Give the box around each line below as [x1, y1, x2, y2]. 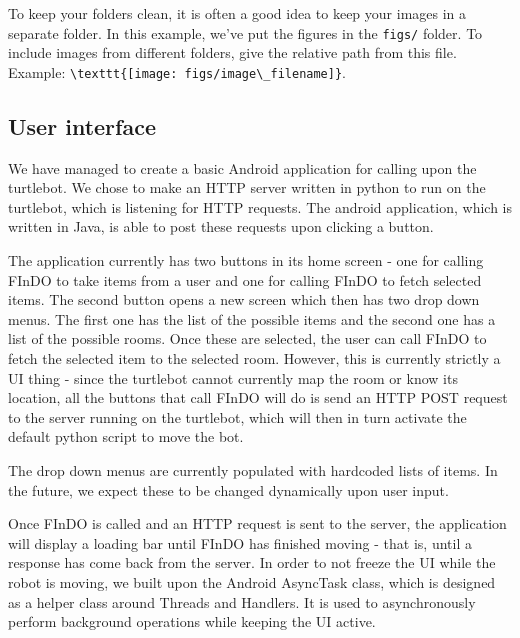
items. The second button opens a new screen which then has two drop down [8, 289, 480, 310]
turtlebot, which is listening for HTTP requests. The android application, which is [8, 196, 512, 217]
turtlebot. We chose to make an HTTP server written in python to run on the [8, 177, 486, 198]
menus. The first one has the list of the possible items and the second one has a [8, 308, 496, 329]
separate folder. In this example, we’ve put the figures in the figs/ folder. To [8, 22, 483, 43]
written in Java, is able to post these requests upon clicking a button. [8, 216, 434, 237]
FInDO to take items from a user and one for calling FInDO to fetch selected [8, 269, 482, 290]
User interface [8, 110, 156, 141]
